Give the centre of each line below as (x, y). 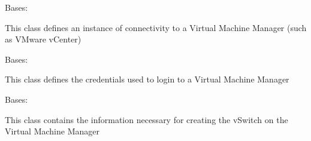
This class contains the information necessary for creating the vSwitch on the (147, 119)
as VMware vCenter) (43, 39)
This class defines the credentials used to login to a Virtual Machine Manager (147, 79)
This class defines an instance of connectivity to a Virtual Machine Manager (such (156, 27)
